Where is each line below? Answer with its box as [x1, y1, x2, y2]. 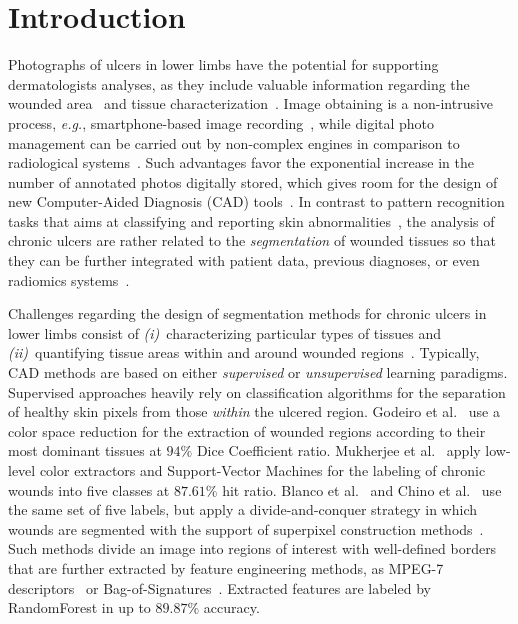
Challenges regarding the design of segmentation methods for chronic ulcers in [8, 303, 487, 324]
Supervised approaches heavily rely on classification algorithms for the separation [8, 381, 506, 402]
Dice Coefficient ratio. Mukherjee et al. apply [196, 440, 481, 461]
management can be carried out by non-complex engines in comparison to [8, 132, 460, 153]
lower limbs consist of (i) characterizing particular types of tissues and [8, 322, 441, 343]
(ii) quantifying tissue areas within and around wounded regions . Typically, [8, 342, 480, 363]
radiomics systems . [8, 269, 130, 290]
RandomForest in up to [8, 597, 151, 618]
